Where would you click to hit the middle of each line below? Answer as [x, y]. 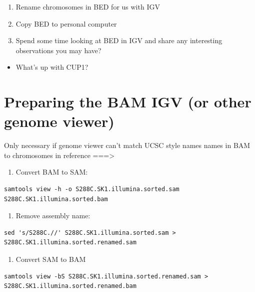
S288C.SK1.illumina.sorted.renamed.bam [70, 286]
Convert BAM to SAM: [52, 172]
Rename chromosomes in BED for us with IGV [88, 7]
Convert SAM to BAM [51, 259]
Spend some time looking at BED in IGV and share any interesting [119, 40]
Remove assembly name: [53, 215]
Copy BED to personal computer [66, 23]
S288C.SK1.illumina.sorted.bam [56, 199]
